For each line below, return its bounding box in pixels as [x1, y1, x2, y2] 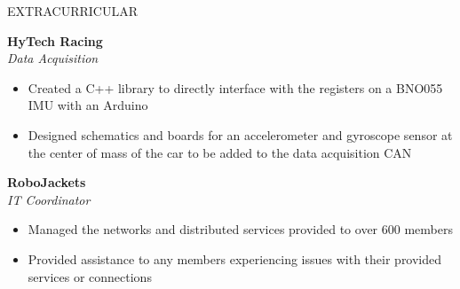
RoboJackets [7, 173, 86, 191]
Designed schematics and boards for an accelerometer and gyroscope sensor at [28, 125, 453, 144]
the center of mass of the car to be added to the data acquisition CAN [28, 143, 412, 161]
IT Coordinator [7, 190, 91, 208]
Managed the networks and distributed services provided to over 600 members [28, 220, 453, 238]
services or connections [28, 267, 152, 285]
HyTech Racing [7, 31, 103, 50]
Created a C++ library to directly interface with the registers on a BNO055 [28, 78, 443, 97]
